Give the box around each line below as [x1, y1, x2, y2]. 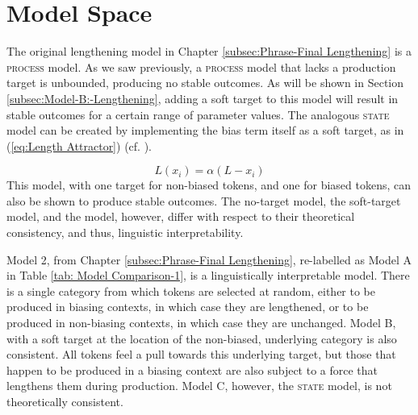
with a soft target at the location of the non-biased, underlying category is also [6, 330, 397, 347]
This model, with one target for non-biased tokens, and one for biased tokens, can [6, 176, 412, 193]
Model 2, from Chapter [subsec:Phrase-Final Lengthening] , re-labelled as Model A [6, 251, 412, 268]
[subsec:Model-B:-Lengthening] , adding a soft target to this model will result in [6, 89, 399, 106]
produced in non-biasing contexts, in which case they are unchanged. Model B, [6, 314, 396, 331]
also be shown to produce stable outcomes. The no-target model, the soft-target [6, 192, 401, 209]
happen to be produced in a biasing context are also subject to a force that [6, 361, 378, 378]
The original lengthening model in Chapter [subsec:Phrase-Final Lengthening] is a [6, 43, 412, 60]
